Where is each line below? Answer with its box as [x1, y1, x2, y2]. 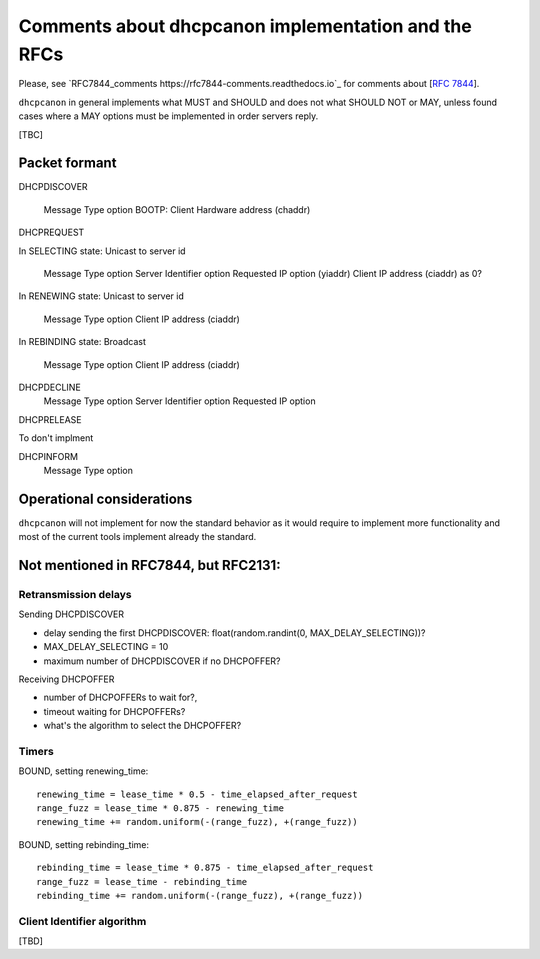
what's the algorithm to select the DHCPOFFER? [43, 720, 242, 732]
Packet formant [18, 155, 117, 172]
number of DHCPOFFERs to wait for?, [43, 691, 198, 704]
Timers [18, 744, 54, 758]
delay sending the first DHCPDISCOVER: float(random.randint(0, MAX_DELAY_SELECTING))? [43, 626, 426, 639]
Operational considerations [18, 490, 193, 507]
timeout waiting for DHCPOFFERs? [43, 705, 186, 717]
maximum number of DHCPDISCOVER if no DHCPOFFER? [43, 655, 281, 667]
